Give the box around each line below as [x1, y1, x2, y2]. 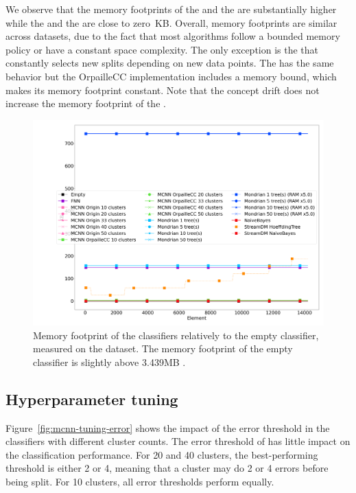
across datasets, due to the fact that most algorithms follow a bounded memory [5, 29, 340, 43]
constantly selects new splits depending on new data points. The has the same [5, 56, 334, 70]
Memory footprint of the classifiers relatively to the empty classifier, [33, 328, 319, 342]
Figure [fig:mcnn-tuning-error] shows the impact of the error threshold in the [5, 420, 330, 435]
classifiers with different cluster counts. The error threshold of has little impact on [5, 434, 351, 448]
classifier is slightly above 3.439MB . [33, 354, 186, 369]
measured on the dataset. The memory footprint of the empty [33, 341, 293, 356]
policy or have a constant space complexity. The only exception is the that [5, 42, 319, 56]
